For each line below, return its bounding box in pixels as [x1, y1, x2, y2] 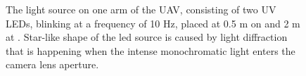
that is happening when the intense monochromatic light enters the [6, 43, 295, 58]
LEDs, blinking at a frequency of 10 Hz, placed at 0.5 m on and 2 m [6, 15, 300, 30]
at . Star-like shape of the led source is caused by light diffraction [6, 30, 288, 44]
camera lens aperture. [6, 57, 99, 72]
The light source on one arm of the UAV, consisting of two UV [6, 2, 276, 16]
